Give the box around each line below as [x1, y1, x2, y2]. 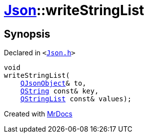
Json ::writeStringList [4, 2, 145, 19]
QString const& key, [20, 87, 99, 95]
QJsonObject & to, [20, 79, 86, 88]
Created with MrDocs [4, 110, 73, 118]
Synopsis [4, 27, 50, 40]
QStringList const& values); [20, 95, 132, 103]
